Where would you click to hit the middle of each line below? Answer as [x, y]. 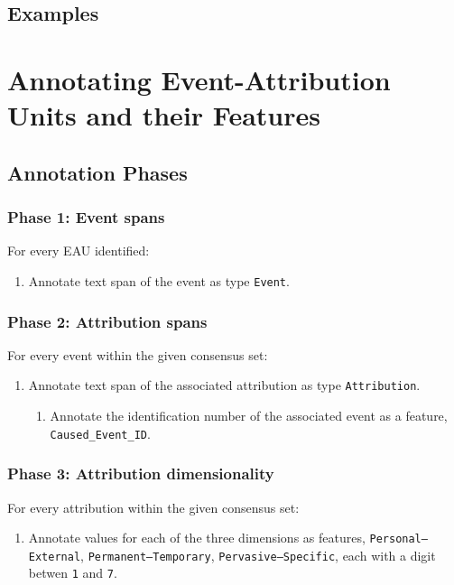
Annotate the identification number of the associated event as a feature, [249, 416]
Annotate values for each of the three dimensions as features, [197, 538]
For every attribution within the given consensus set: [153, 507]
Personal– [398, 539]
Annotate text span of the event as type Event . [159, 280]
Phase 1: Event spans [86, 217]
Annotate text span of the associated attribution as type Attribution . [224, 385]
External [55, 557]
